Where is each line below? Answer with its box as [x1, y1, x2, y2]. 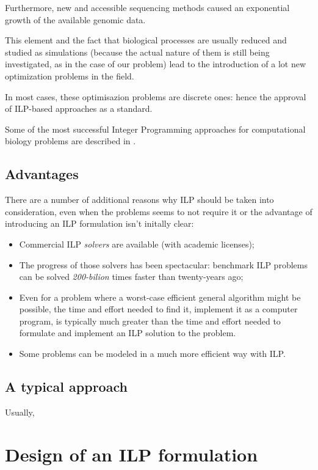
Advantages [5, 164, 79, 183]
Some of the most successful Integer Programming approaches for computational [5, 122, 306, 135]
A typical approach [5, 377, 128, 396]
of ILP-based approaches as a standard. [5, 102, 153, 115]
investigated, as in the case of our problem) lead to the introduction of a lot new [5, 57, 306, 70]
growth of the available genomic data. [5, 13, 146, 26]
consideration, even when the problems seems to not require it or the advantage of [5, 205, 313, 218]
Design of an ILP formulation [5, 441, 258, 466]
